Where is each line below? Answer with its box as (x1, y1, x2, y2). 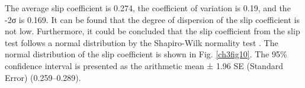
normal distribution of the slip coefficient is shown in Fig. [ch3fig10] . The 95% (5, 48, 287, 60)
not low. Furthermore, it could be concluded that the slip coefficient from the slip (5, 25, 300, 37)
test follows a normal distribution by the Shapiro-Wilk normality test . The (5, 36, 278, 48)
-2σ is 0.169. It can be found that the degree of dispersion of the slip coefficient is (5, 13, 300, 25)
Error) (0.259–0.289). (5, 71, 81, 83)
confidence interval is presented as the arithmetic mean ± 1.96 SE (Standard (5, 59, 283, 71)
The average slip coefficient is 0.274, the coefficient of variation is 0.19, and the (5, 2, 291, 14)
